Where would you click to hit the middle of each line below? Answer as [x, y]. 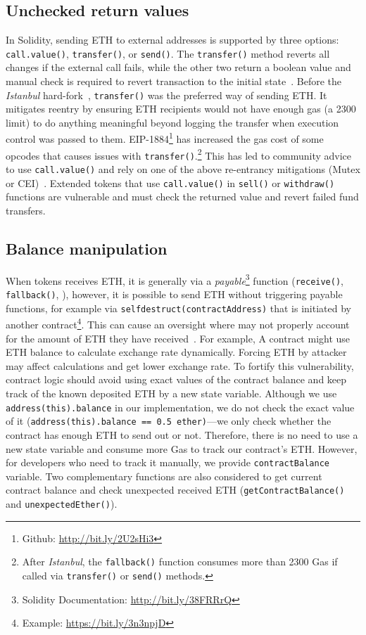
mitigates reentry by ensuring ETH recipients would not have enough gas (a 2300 [181, 109]
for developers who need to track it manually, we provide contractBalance [168, 462]
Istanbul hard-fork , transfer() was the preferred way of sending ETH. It [166, 95]
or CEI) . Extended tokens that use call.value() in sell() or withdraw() [170, 182]
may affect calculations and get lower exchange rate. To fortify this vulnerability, [180, 365]
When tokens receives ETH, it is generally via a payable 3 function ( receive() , [175, 279]
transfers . [26, 210]
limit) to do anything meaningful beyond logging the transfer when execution [172, 122]
